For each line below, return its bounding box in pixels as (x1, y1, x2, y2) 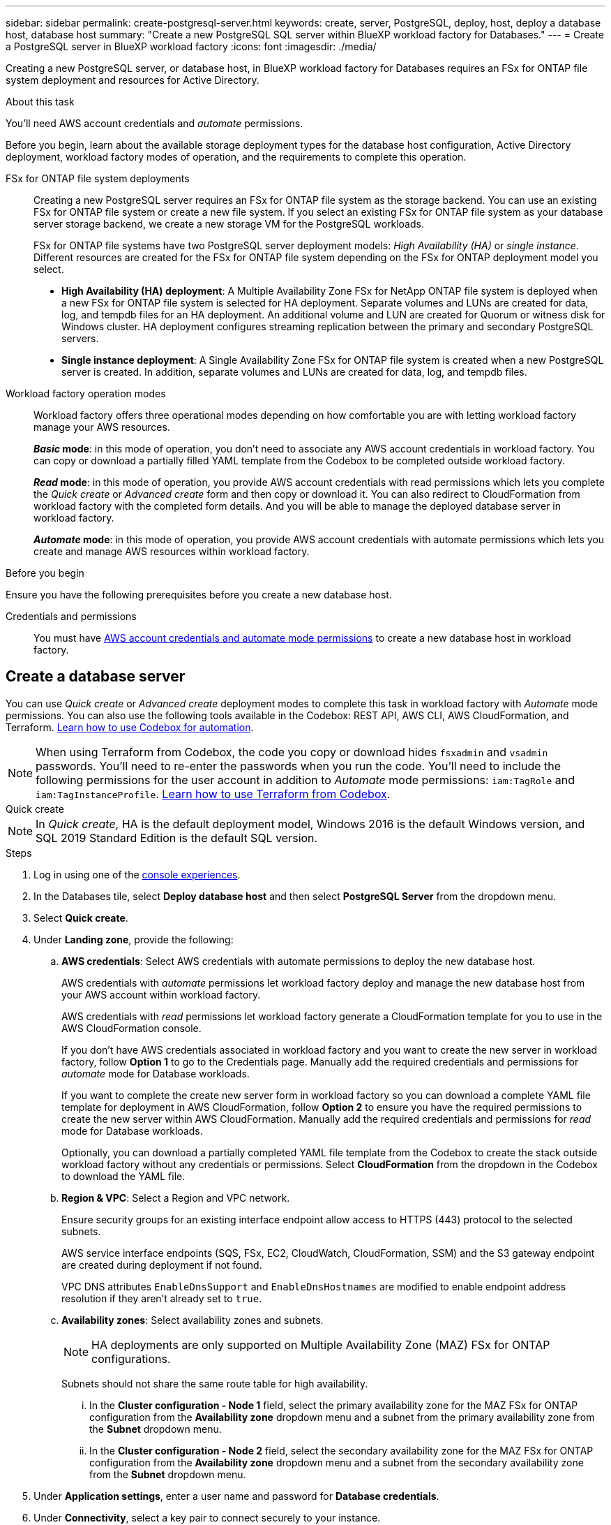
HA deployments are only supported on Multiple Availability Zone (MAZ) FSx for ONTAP (91, 1337, 550, 1352)
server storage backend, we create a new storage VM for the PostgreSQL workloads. (33, 218, 424, 230)
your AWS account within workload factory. (61, 988, 261, 1001)
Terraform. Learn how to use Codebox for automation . (6, 721, 254, 733)
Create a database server (6, 668, 186, 686)
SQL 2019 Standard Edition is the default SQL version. (36, 830, 318, 845)
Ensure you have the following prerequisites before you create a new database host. (6, 589, 392, 601)
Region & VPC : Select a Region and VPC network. (61, 1191, 290, 1204)
